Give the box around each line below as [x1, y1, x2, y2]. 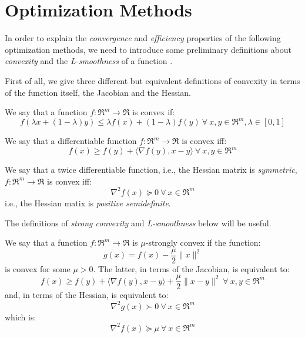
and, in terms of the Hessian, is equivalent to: [5, 289, 169, 301]
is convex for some [5, 262, 71, 275]
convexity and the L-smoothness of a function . [5, 55, 173, 67]
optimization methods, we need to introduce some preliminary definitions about [5, 43, 292, 55]
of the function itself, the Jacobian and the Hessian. [5, 86, 192, 98]
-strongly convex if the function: [145, 236, 261, 249]
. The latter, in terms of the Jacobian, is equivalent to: [93, 262, 290, 275]
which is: [5, 310, 36, 323]
